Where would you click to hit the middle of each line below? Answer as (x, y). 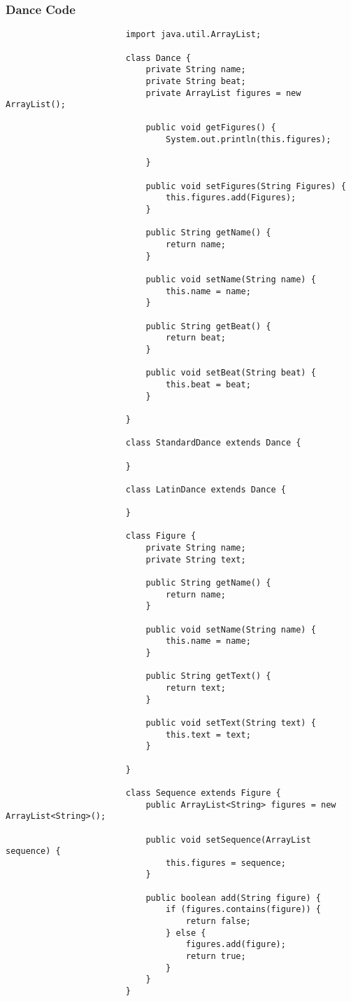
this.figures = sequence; (226, 863)
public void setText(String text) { (231, 723)
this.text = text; (208, 734)
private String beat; (196, 81)
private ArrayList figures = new (223, 93)
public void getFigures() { (211, 128)
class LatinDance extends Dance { (206, 489)
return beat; (196, 338)
